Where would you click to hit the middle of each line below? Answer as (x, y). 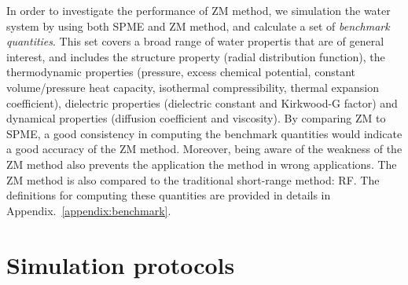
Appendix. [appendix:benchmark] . (89, 210)
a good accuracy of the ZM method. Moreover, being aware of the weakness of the (204, 149)
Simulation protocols (121, 264)
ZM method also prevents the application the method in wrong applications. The (202, 164)
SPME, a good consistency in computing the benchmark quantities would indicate (204, 133)
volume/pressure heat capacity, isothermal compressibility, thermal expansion (193, 87)
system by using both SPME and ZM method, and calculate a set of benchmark (198, 26)
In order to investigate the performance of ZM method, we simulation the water (198, 10)
